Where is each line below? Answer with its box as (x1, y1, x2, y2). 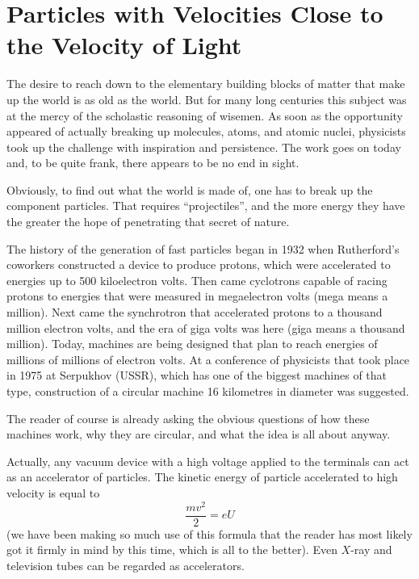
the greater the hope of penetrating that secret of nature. (6, 213, 290, 230)
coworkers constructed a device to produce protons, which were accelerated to (6, 256, 391, 273)
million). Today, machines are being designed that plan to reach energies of (6, 335, 378, 352)
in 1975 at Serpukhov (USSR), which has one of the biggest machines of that (6, 367, 388, 384)
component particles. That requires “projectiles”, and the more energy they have (6, 197, 405, 214)
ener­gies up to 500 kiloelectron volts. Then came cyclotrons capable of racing (6, 271, 388, 288)
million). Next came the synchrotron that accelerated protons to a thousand (6, 304, 383, 321)
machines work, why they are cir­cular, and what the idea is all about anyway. (6, 426, 391, 443)
